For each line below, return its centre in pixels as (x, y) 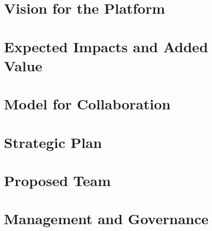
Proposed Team (58, 180)
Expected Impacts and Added (106, 46)
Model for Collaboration (87, 104)
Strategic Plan (53, 142)
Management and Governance (106, 219)
